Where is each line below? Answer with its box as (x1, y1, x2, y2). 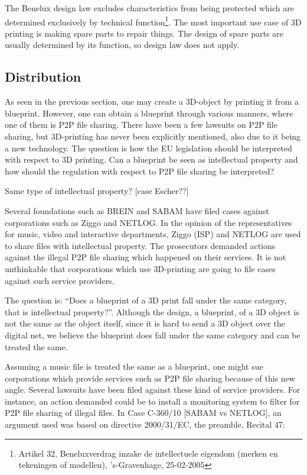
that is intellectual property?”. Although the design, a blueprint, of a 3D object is (5, 305, 299, 318)
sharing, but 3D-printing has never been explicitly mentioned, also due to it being (5, 130, 301, 143)
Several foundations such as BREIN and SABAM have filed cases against (5, 204, 269, 217)
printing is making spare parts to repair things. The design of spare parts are (5, 27, 283, 39)
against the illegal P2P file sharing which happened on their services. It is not (5, 251, 286, 263)
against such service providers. (5, 274, 115, 286)
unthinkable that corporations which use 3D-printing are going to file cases (5, 262, 276, 274)
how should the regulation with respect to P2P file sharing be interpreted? (5, 164, 275, 177)
